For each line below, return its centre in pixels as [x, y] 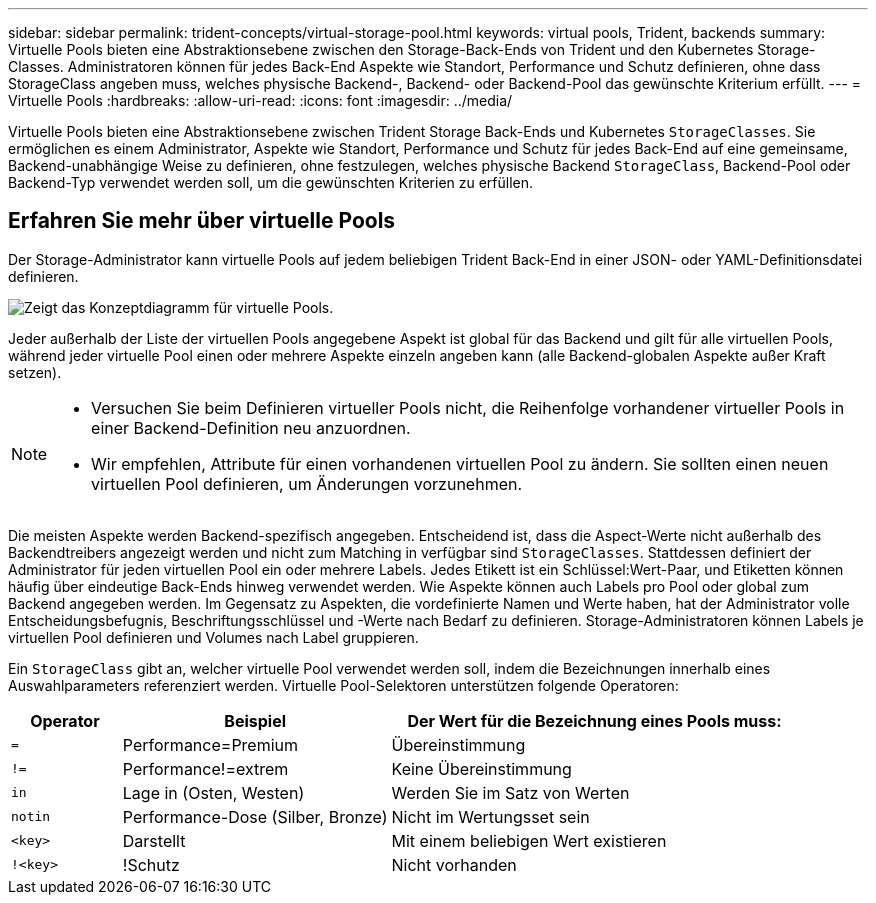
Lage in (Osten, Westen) [213, 792]
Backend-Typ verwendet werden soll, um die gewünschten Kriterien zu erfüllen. [271, 182]
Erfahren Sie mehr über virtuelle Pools [202, 221]
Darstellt [154, 840]
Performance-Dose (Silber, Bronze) [255, 816]
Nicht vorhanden [454, 864]
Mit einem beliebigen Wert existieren [529, 840]
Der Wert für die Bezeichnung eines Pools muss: [594, 720]
